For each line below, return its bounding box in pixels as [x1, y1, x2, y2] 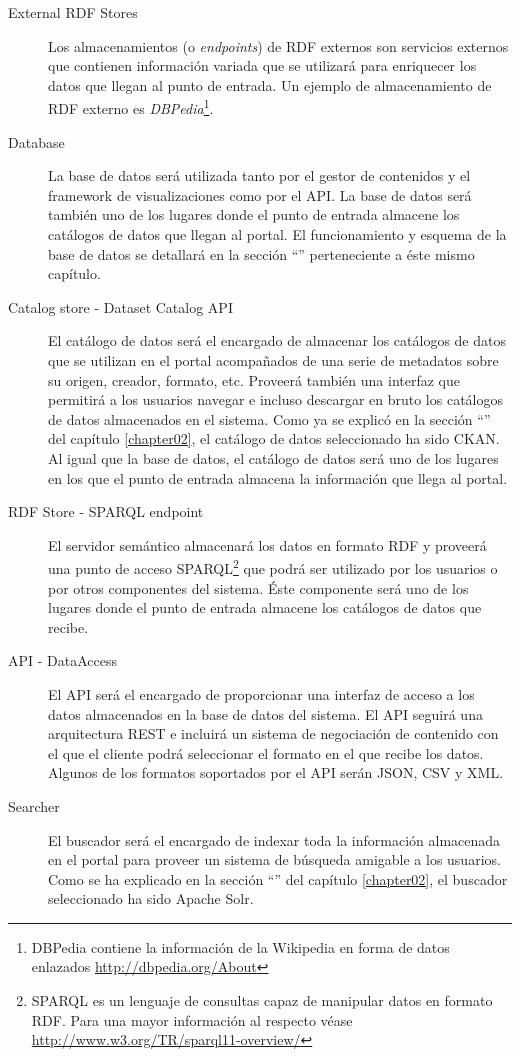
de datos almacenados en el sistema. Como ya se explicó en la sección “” [48, 408, 491, 429]
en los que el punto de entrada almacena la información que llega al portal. [48, 467, 508, 488]
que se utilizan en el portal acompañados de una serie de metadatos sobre [48, 349, 499, 370]
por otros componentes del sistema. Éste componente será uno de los [48, 577, 469, 598]
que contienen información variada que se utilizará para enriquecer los [48, 55, 477, 76]
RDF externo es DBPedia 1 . [48, 95, 214, 119]
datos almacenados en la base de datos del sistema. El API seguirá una [48, 703, 483, 724]
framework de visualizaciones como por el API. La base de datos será [48, 184, 472, 205]
